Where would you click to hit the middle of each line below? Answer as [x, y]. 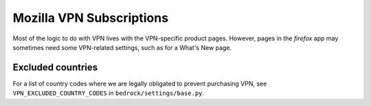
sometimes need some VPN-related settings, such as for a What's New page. [122, 47]
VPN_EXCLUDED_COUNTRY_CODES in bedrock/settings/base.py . [109, 93]
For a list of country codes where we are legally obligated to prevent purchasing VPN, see [140, 83]
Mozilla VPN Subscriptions [90, 18]
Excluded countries [55, 67]
